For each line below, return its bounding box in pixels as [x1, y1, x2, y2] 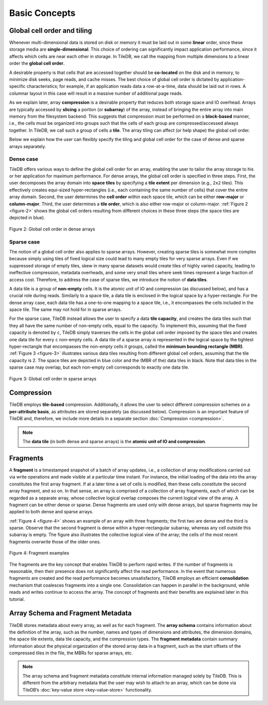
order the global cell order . [9, 60, 65, 67]
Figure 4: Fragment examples [9, 550, 69, 556]
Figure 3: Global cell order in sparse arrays [9, 376, 97, 382]
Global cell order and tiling [9, 26, 92, 35]
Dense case [9, 156, 38, 162]
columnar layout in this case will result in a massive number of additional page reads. [9, 90, 183, 96]
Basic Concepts [9, 7, 76, 18]
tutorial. [9, 596, 25, 602]
